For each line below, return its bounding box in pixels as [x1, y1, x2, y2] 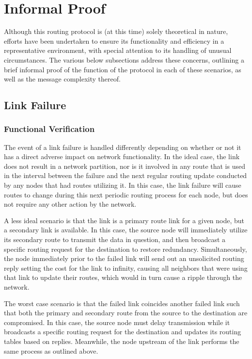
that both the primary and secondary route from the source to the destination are [4, 308, 248, 318]
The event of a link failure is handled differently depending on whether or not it [4, 142, 241, 152]
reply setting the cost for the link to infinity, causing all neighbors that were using [4, 262, 248, 273]
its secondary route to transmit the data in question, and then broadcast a [4, 234, 226, 245]
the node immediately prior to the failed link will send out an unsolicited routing [4, 253, 244, 263]
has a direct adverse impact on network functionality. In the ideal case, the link [4, 151, 240, 162]
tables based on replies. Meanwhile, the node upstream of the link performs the [4, 336, 239, 346]
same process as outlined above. [4, 345, 98, 356]
